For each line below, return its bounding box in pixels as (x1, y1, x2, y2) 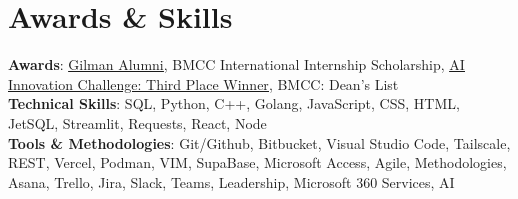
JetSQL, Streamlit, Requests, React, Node (8, 112, 267, 133)
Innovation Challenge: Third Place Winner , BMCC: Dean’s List (8, 73, 399, 94)
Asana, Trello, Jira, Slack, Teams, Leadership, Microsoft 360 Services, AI (8, 171, 455, 192)
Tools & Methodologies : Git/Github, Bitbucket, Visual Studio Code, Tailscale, (8, 132, 511, 153)
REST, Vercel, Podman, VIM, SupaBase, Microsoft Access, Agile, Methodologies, (8, 152, 507, 173)
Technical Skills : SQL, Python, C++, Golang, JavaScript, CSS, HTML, (8, 93, 460, 114)
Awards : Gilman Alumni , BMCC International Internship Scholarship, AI (8, 54, 465, 75)
